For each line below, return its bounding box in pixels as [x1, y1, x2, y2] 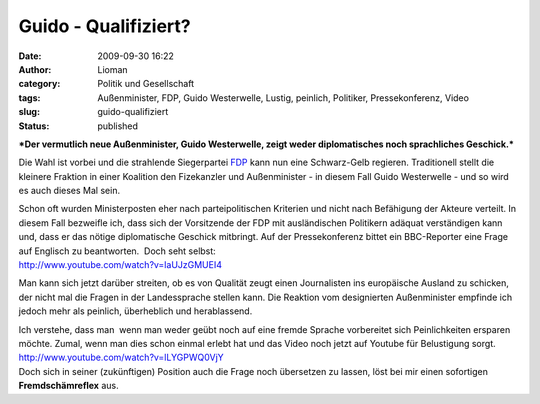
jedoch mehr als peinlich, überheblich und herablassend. [18, 305, 253, 317]
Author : [18, 63, 52, 75]
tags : [18, 91, 41, 104]
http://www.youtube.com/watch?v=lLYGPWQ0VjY [18, 351, 224, 364]
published [97, 120, 139, 132]
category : [18, 78, 61, 90]
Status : [18, 120, 50, 132]
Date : [18, 50, 42, 62]
